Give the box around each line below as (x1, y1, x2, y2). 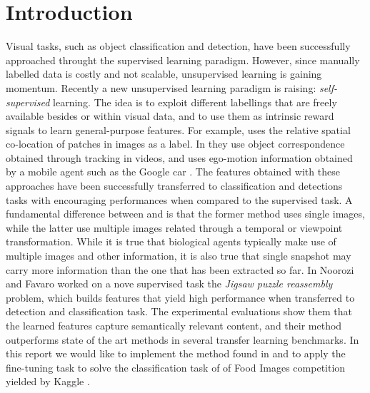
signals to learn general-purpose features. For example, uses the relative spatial (6, 122, 351, 137)
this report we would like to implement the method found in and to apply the (6, 346, 346, 361)
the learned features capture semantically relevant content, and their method (6, 318, 342, 332)
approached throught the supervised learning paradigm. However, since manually (6, 52, 360, 67)
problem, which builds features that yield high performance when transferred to (6, 290, 355, 305)
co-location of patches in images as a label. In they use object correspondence (6, 136, 345, 151)
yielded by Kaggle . (6, 374, 90, 389)
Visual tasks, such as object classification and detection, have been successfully (6, 39, 351, 53)
